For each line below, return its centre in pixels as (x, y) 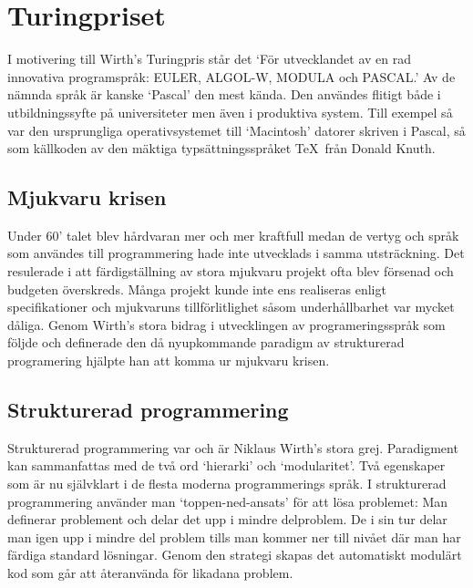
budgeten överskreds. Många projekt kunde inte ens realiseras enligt (197, 289)
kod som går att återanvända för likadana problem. (150, 573)
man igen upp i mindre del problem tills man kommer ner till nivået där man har (234, 536)
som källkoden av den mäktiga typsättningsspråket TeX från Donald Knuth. (221, 148)
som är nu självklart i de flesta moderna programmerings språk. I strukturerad (227, 484)
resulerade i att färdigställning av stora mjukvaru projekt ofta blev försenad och (231, 271)
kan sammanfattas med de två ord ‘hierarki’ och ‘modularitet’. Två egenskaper (226, 465)
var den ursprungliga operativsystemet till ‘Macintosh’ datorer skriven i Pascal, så (236, 130)
